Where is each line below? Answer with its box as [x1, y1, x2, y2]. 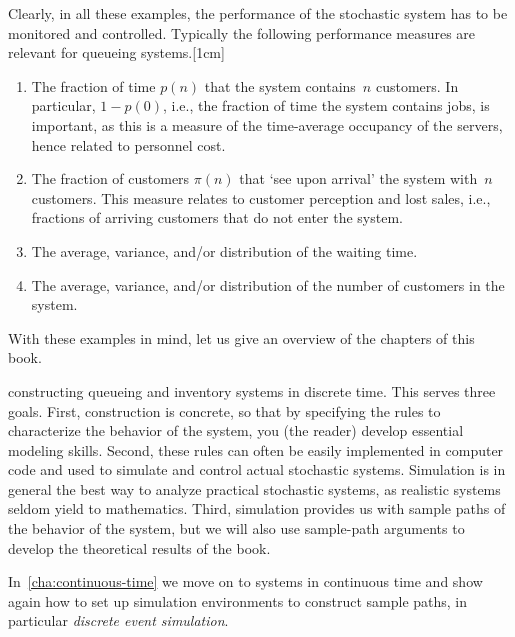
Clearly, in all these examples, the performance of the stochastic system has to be [8, 3, 508, 23]
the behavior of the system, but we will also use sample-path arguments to [8, 518, 465, 539]
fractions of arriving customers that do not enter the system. [31, 207, 403, 228]
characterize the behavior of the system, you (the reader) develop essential [8, 420, 464, 441]
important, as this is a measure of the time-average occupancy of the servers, [31, 114, 503, 135]
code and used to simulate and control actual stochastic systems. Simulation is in [8, 459, 506, 480]
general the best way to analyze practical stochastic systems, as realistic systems [8, 478, 501, 499]
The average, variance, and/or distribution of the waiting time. [31, 240, 418, 261]
